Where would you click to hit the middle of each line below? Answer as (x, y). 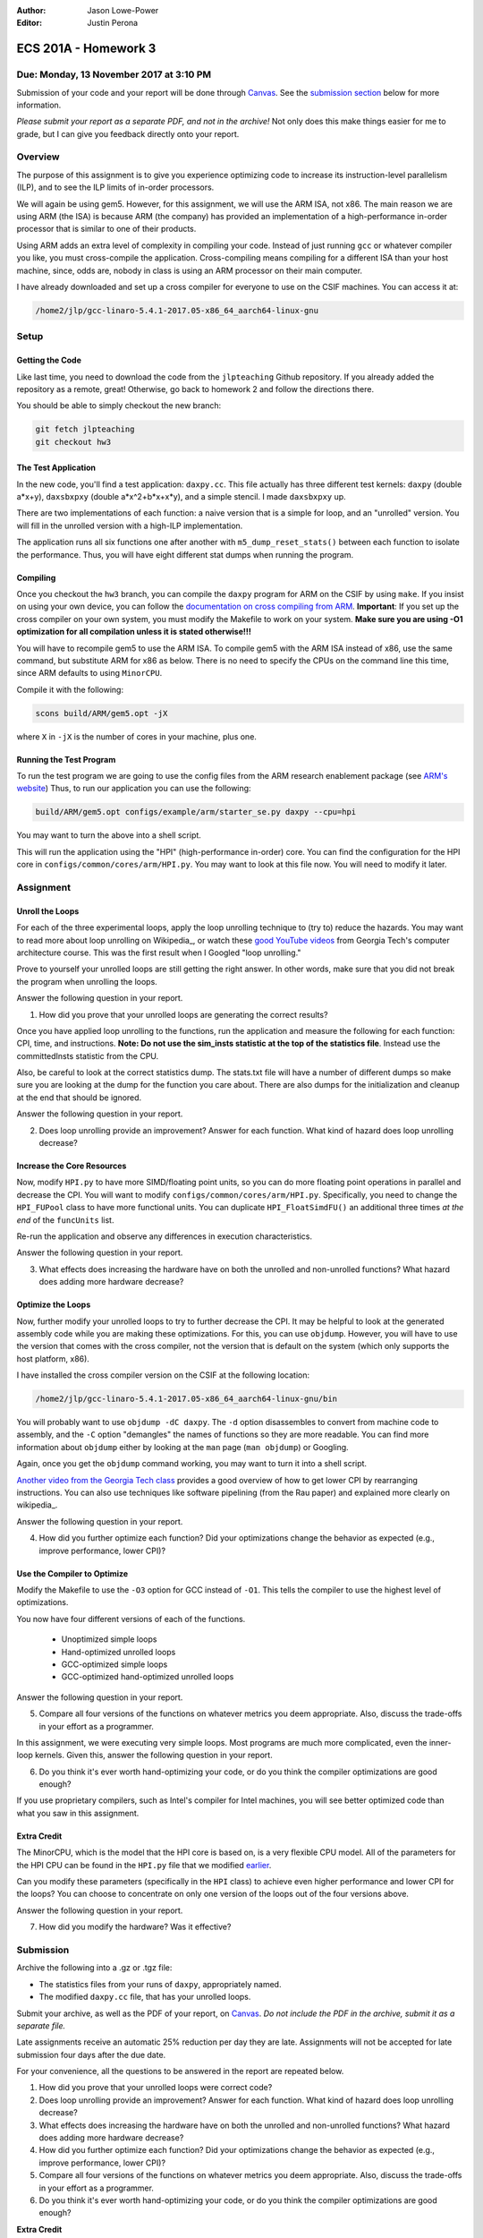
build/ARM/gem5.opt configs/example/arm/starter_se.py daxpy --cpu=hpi (196, 812)
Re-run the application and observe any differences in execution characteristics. (165, 1236)
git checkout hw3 (73, 442)
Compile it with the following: (70, 689)
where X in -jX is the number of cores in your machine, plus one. (136, 736)
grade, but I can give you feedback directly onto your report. (128, 133)
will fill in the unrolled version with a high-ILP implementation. (130, 525)
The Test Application (56, 468)
